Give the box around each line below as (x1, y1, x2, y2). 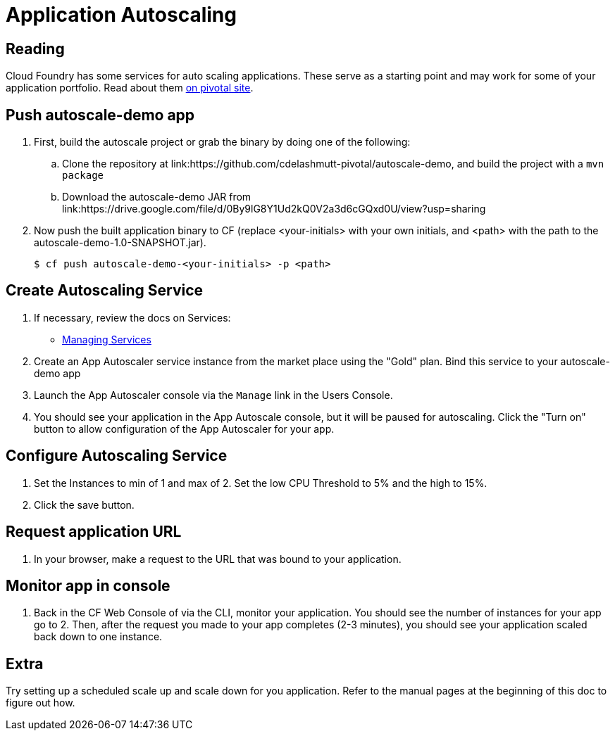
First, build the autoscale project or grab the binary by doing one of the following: (34, 136, 411, 148)
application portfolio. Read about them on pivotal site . (6, 82, 254, 94)
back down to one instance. (34, 630, 163, 643)
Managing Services (62, 333, 151, 345)
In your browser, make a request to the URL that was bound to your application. (34, 552, 402, 565)
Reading (6, 39, 65, 58)
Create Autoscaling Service (6, 281, 204, 300)
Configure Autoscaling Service (6, 447, 228, 465)
